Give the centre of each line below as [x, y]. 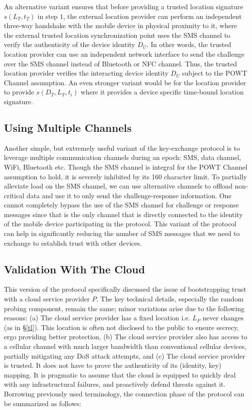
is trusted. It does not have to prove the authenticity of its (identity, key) [113, 365]
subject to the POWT [214, 73]
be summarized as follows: [43, 403]
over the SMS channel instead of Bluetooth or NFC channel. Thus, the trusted [121, 63]
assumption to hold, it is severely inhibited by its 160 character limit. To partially [126, 176]
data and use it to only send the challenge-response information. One [129, 195]
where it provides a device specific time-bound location [162, 92]
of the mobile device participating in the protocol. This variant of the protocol [120, 224]
